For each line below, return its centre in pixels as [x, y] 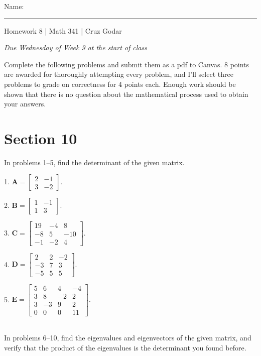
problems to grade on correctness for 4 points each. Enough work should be [120, 84]
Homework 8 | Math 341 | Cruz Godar [63, 30]
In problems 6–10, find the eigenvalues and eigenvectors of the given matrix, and [128, 338]
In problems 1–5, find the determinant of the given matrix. [94, 162]
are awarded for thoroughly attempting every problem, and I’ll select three [119, 74]
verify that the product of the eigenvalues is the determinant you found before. [125, 347]
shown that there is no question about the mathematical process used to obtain [126, 94]
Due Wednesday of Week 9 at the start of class [76, 47]
